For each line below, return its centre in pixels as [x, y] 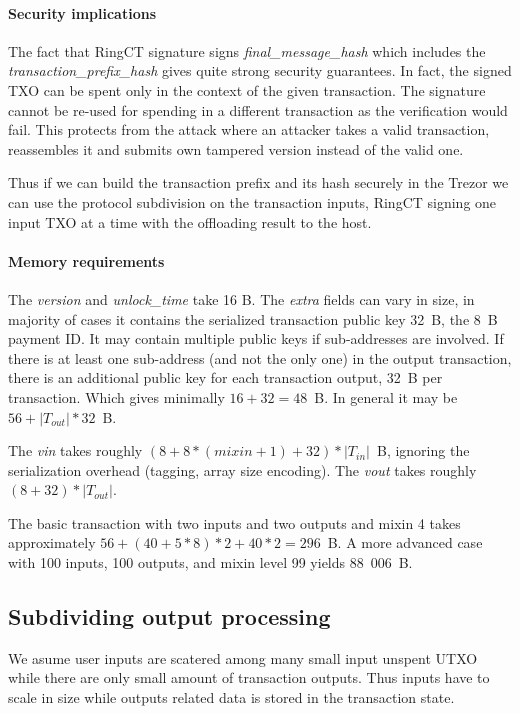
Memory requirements [86, 260]
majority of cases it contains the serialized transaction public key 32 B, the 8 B [253, 318]
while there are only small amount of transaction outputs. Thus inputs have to [249, 677]
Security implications [82, 12]
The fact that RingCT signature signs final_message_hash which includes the [247, 50]
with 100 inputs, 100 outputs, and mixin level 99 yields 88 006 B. [210, 562]
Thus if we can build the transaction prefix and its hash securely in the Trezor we [258, 182]
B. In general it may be [386, 396]
